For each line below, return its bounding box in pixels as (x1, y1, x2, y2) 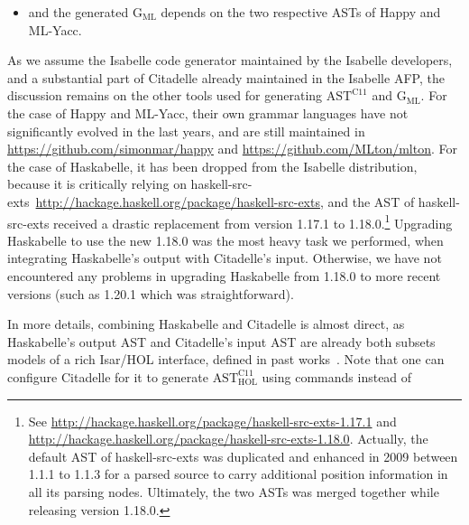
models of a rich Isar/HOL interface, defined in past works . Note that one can (7, 350, 445, 369)
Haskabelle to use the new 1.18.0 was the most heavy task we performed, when (7, 230, 444, 249)
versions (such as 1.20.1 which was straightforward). (7, 284, 294, 303)
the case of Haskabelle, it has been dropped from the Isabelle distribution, (7, 156, 418, 175)
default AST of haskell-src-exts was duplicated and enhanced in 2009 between (28, 446, 458, 465)
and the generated (28, 3, 129, 21)
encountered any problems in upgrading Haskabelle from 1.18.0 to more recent (7, 266, 441, 285)
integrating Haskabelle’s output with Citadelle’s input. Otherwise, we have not (7, 248, 442, 267)
